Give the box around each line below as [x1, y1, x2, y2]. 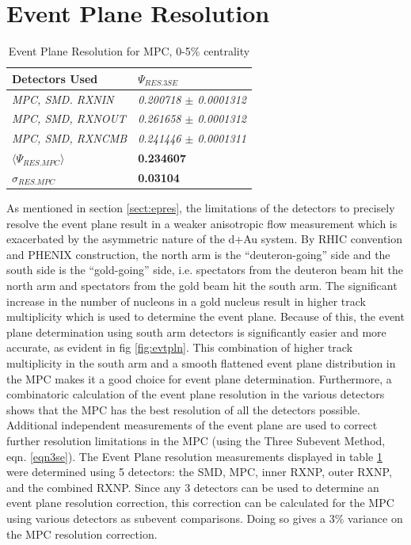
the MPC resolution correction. [6, 525, 158, 542]
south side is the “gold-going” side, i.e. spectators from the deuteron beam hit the [6, 261, 404, 278]
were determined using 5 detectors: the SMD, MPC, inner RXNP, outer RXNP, [6, 463, 392, 480]
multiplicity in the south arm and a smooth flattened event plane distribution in [6, 354, 396, 371]
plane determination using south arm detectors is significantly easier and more [6, 323, 386, 340]
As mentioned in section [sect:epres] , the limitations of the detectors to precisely [6, 200, 395, 216]
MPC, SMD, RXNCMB [12, 130, 127, 147]
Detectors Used [12, 70, 98, 86]
